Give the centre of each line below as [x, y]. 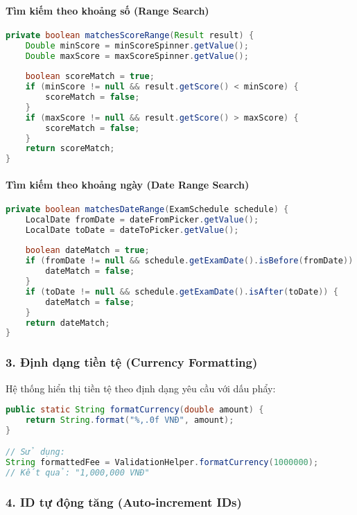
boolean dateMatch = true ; [87, 251]
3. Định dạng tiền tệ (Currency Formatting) [132, 362]
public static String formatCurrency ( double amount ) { [135, 410]
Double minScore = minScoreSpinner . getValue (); [137, 45]
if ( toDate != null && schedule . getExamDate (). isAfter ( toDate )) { [182, 291]
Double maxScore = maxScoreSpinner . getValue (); [137, 56]
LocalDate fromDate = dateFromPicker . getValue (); [142, 219]
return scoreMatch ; [70, 149]
